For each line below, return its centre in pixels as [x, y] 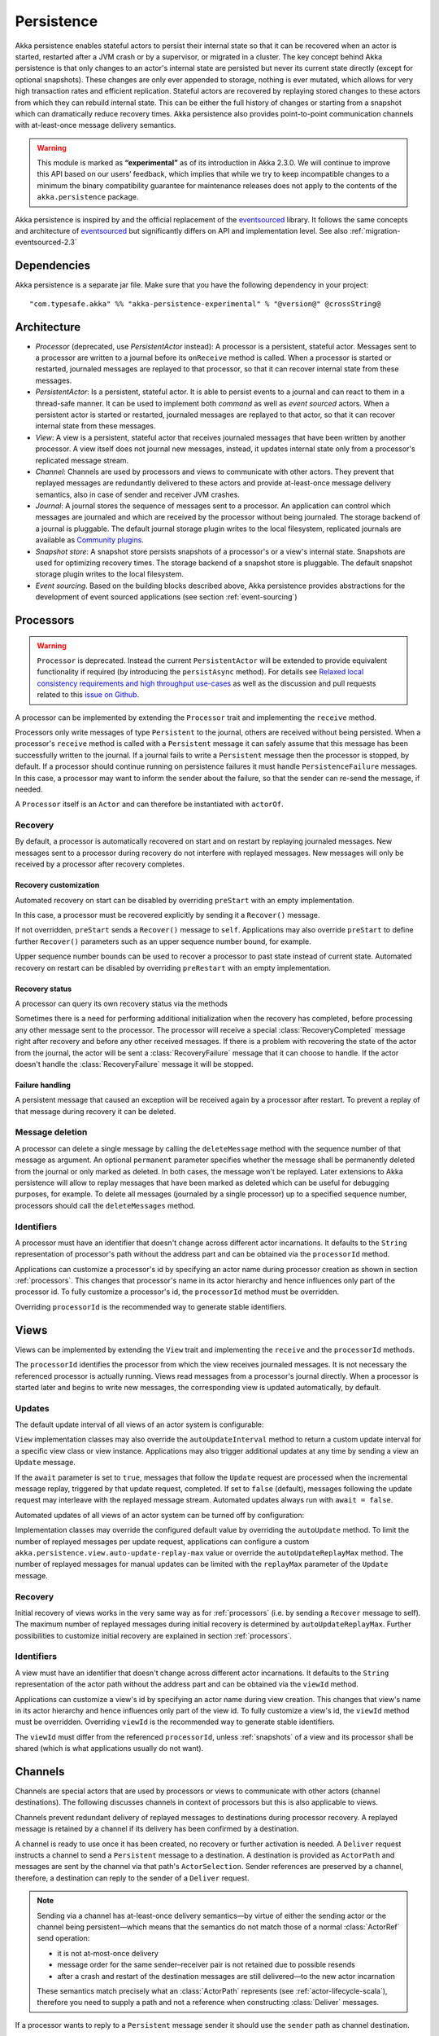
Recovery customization [57, 885]
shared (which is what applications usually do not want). [109, 1749]
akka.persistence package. [88, 197]
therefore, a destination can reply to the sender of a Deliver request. [132, 1878]
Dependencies [53, 266]
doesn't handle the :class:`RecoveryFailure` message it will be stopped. [134, 1064]
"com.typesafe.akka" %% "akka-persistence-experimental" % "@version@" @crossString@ [205, 304]
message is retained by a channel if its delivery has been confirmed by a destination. [157, 1829]
